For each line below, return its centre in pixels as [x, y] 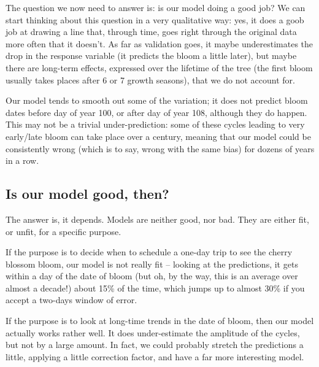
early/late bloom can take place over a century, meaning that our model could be [158, 136]
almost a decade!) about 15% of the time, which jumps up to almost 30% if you [155, 288]
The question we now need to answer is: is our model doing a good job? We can [156, 7]
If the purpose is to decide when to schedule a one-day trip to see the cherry [149, 252]
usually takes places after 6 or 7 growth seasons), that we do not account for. [150, 79]
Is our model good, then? [87, 194]
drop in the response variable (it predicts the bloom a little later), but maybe [151, 56]
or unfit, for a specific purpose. [63, 231]
